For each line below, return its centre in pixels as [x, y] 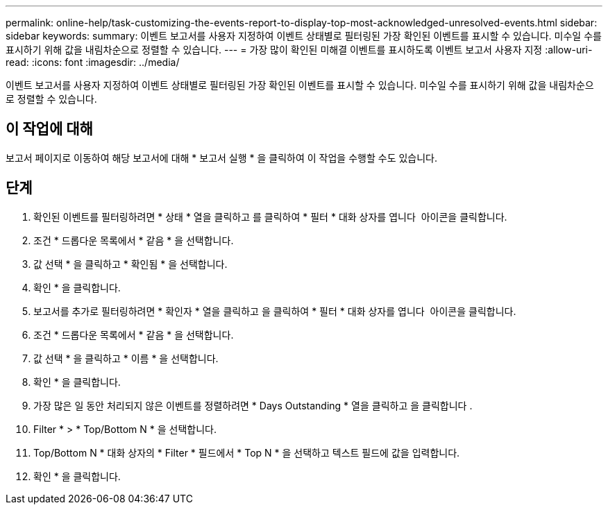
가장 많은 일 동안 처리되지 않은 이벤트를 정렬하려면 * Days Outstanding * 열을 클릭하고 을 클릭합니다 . [253, 405]
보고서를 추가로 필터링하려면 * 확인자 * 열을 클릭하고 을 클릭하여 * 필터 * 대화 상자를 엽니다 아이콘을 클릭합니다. [275, 311]
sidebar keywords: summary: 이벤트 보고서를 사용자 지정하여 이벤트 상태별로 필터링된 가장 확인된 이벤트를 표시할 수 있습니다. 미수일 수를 [304, 36]
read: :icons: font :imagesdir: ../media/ [93, 62]
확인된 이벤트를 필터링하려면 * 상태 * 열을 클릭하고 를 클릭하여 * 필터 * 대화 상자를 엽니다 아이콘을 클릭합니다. [270, 216]
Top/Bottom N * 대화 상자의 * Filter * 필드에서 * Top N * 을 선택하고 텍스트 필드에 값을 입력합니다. [247, 452]
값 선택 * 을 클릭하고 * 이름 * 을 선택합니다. [126, 358]
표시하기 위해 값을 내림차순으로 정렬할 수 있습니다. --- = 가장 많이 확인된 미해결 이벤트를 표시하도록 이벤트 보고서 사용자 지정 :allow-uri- [299, 50]
